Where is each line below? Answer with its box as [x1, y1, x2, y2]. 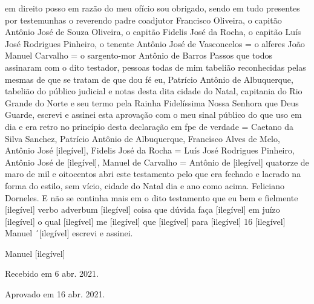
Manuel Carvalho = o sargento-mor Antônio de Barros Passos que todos [5, 49, 273, 62]
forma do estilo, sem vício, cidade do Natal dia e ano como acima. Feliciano [5, 179, 284, 192]
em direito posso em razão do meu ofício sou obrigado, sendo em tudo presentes [5, 2, 300, 14]
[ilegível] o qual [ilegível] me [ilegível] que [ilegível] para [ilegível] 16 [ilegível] [5, 215, 286, 227]
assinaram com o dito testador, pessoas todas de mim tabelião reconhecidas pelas [5, 60, 306, 73]
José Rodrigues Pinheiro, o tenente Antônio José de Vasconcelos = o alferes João [5, 37, 305, 50]
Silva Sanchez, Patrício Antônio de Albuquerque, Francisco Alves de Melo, [5, 132, 280, 144]
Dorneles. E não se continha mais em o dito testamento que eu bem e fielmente [5, 191, 298, 204]
